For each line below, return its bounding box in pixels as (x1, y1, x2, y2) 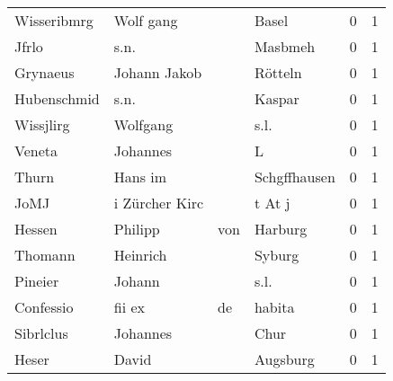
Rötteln (254, 62, 302, 83)
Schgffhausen (254, 166, 335, 187)
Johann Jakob (113, 62, 202, 83)
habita (254, 297, 295, 317)
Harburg (254, 218, 308, 239)
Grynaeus (14, 62, 75, 83)
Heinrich (113, 244, 167, 265)
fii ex (113, 297, 146, 317)
